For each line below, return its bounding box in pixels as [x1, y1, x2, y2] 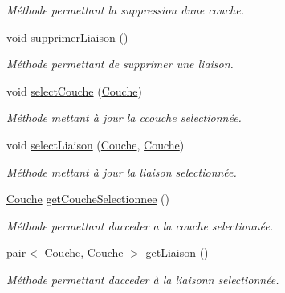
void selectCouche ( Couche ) [6, 82, 142, 99]
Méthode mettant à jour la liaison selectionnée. [6, 163, 237, 180]
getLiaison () [145, 244, 209, 261]
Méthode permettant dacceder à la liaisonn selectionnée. [6, 271, 279, 287]
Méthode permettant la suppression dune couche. [6, 2, 244, 18]
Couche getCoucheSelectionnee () [6, 190, 169, 207]
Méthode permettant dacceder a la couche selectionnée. [6, 217, 274, 234]
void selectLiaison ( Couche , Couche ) [6, 136, 185, 153]
